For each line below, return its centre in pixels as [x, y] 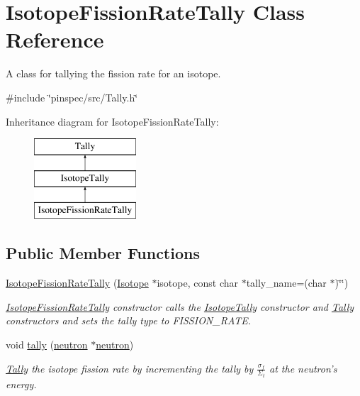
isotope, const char [197, 283]
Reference [55, 39]
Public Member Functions [103, 253]
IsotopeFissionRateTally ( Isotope [77, 283]
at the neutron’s [303, 368]
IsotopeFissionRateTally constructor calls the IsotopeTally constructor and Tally [180, 306]
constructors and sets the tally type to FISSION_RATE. [129, 320]
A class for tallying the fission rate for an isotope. [113, 73]
